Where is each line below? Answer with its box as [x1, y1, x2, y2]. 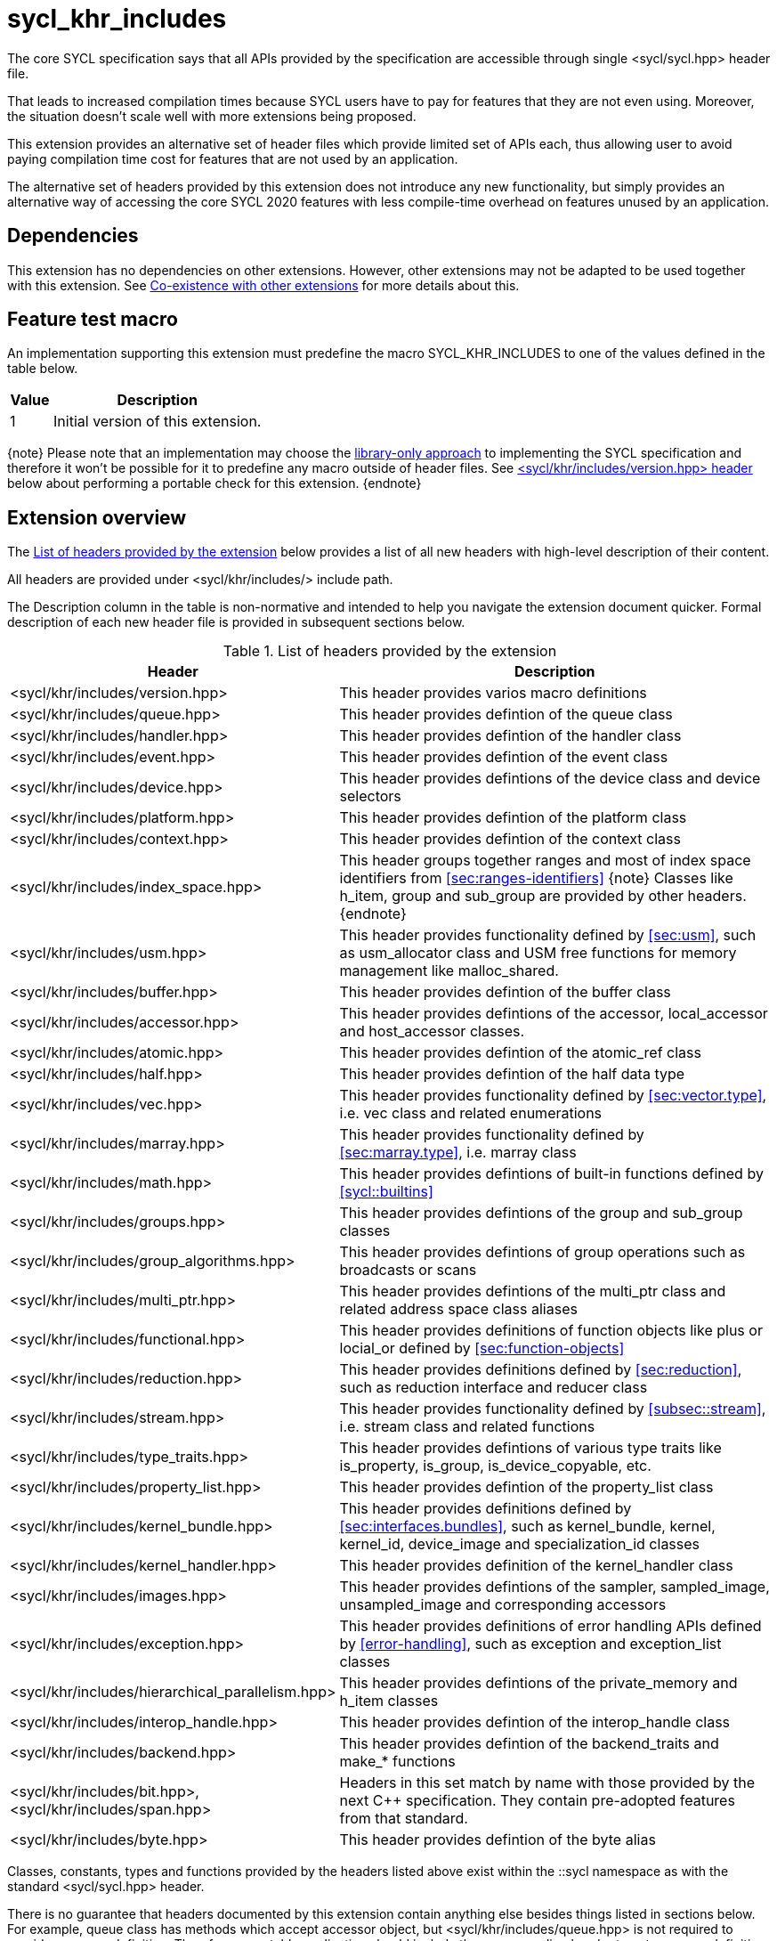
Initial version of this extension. [53, 412, 262, 431]
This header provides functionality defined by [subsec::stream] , [339, 1400, 766, 1418]
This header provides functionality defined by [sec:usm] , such [339, 926, 757, 945]
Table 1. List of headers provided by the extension [223, 642, 557, 661]
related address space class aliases [339, 1300, 578, 1319]
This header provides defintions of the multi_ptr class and [339, 1282, 726, 1301]
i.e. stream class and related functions [339, 1417, 595, 1436]
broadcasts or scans [339, 1261, 477, 1279]
